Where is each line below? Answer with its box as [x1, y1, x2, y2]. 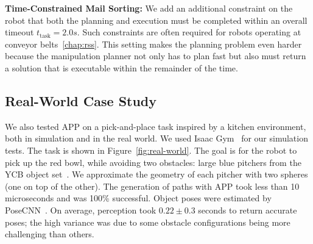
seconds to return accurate [198, 203, 297, 216]
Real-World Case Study [5, 91, 157, 110]
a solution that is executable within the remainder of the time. [5, 61, 238, 74]
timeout [5, 26, 34, 38]
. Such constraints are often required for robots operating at [77, 26, 301, 38]
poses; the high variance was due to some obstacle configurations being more [5, 215, 290, 228]
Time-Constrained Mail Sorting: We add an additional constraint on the [5, 2, 293, 14]
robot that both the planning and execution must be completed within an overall [5, 13, 308, 26]
